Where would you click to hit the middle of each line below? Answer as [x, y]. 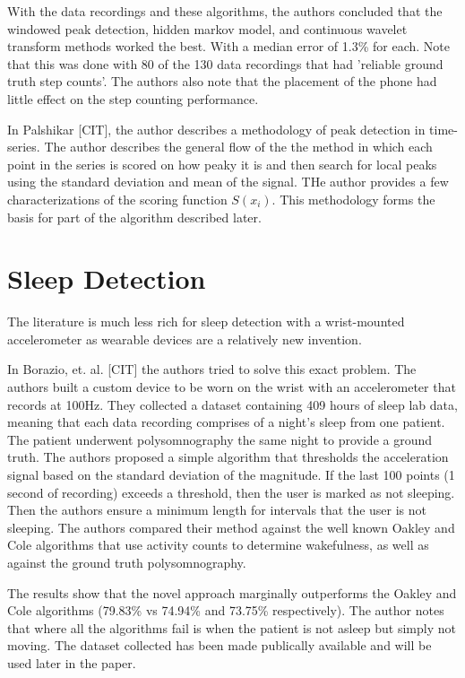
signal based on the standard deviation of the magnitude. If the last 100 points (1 [231, 474]
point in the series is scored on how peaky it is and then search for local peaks [222, 164]
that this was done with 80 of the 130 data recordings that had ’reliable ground [225, 63]
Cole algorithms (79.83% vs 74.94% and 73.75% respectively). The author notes [226, 610]
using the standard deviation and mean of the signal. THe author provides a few [228, 182]
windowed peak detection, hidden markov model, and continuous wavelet [207, 28]
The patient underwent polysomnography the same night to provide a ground [220, 439]
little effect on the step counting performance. [133, 98]
